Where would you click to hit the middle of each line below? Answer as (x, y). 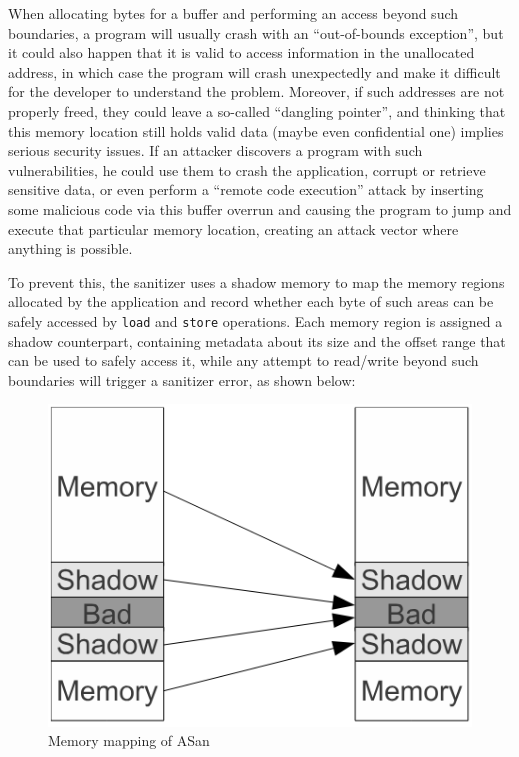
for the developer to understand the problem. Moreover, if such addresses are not (256, 91)
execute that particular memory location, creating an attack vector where (233, 228)
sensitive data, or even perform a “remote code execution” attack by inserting (246, 189)
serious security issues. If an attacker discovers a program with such (215, 150)
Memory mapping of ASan (129, 740)
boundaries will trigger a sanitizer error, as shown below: (182, 379)
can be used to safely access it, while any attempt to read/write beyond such (243, 360)
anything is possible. (70, 248)
